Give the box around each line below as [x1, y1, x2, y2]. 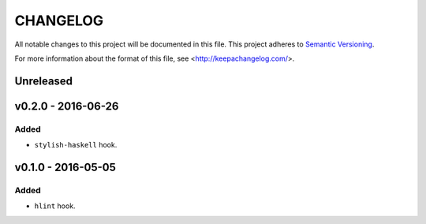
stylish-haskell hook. [34, 140, 118, 150]
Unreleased [14, 74, 73, 88]
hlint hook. [34, 201, 76, 211]
